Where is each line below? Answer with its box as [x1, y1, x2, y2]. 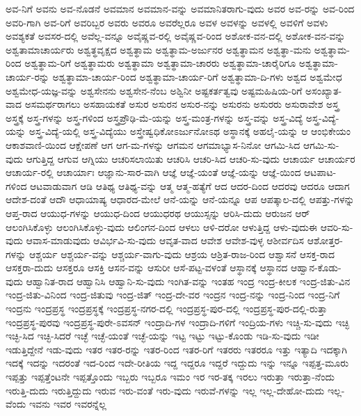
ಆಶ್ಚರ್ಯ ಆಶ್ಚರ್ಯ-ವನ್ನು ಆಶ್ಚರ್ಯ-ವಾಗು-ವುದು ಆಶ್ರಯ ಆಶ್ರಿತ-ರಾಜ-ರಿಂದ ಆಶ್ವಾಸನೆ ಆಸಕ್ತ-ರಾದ [29, 246, 335, 261]
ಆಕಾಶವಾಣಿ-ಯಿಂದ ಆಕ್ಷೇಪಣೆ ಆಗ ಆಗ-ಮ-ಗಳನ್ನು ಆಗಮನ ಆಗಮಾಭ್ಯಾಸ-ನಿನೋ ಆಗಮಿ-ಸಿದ [6, 137, 300, 152]
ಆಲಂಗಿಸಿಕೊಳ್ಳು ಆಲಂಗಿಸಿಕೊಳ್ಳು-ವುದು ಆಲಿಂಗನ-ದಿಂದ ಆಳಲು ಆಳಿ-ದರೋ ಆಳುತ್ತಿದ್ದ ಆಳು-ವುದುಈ [6, 219, 317, 234]
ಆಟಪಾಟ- [304, 165, 337, 179]
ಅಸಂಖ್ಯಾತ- [305, 83, 342, 97]
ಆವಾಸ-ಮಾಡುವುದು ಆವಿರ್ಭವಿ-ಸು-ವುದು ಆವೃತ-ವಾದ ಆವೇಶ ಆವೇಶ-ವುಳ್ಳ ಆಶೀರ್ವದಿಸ [26, 233, 305, 248]
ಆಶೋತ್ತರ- [307, 233, 343, 248]
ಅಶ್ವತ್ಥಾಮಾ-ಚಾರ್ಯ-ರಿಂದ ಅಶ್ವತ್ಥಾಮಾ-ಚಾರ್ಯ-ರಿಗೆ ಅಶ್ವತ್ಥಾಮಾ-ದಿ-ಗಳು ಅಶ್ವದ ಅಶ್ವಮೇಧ [52, 69, 342, 83]
